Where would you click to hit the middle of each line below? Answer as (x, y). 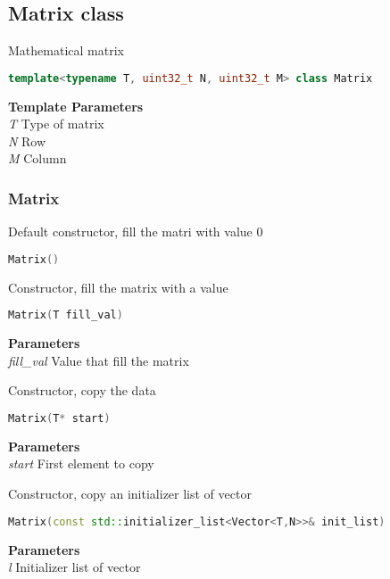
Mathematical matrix (66, 50)
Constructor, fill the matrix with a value (118, 287)
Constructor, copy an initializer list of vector (130, 494)
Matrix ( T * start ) (59, 418)
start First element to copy (81, 463)
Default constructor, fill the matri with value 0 (136, 232)
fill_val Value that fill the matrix (99, 360)
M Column (37, 158)
